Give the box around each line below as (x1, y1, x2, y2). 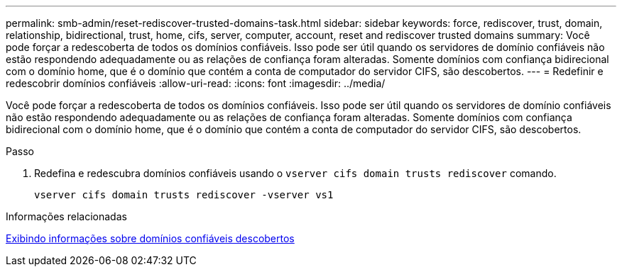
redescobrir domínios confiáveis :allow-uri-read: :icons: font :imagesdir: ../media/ (6, 77, 386, 89)
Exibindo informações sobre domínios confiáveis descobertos (6, 232, 295, 244)
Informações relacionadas (6, 210, 127, 222)
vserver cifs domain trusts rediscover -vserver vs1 (34, 189, 334, 200)
